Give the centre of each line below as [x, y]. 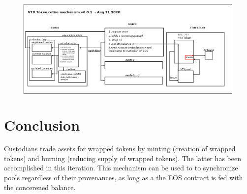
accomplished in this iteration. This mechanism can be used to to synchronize [121, 168]
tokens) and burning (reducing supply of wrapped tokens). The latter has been [123, 158]
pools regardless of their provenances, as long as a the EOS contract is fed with [123, 177]
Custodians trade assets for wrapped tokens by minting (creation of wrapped [120, 149]
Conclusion [42, 125]
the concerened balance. [40, 187]
